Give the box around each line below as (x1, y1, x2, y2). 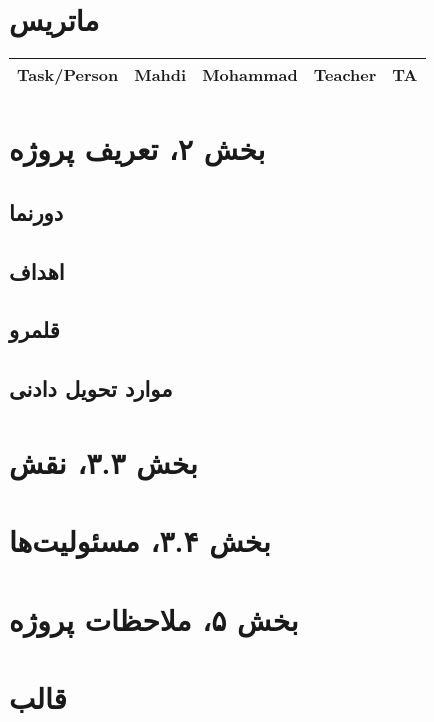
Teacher (313, 63, 377, 87)
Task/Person (17, 63, 119, 87)
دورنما (9, 196, 64, 227)
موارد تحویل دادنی (9, 373, 173, 404)
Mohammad (202, 63, 298, 87)
